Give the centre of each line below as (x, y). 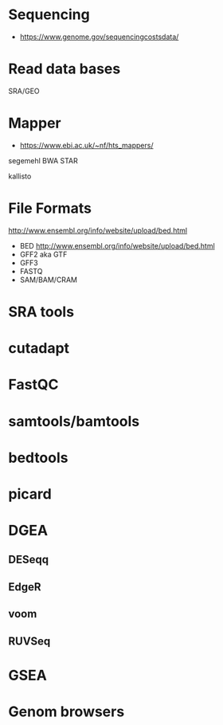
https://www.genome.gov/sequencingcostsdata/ (99, 37)
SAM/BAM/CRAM (49, 280)
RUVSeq (29, 641)
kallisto (20, 176)
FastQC (33, 385)
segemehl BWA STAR (43, 160)
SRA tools (41, 312)
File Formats (50, 208)
